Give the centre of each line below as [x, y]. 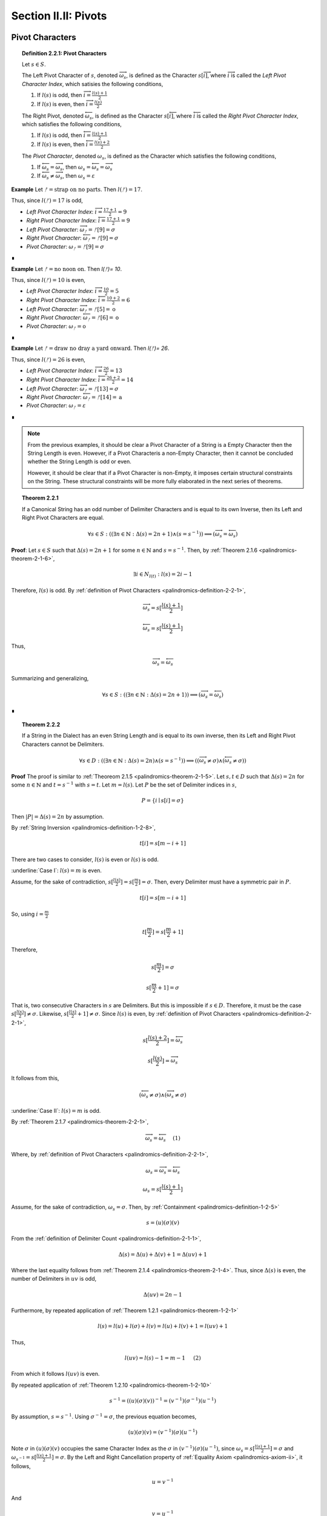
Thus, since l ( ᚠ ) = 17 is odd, [47, 201]
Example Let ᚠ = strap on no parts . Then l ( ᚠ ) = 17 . [77, 189]
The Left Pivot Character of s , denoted [70, 75]
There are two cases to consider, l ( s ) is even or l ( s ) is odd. [85, 859]
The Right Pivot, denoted [53, 116]
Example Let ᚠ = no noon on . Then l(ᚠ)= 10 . [67, 269]
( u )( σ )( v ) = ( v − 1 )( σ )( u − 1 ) [163, 1432]
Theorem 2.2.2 [41, 724]
